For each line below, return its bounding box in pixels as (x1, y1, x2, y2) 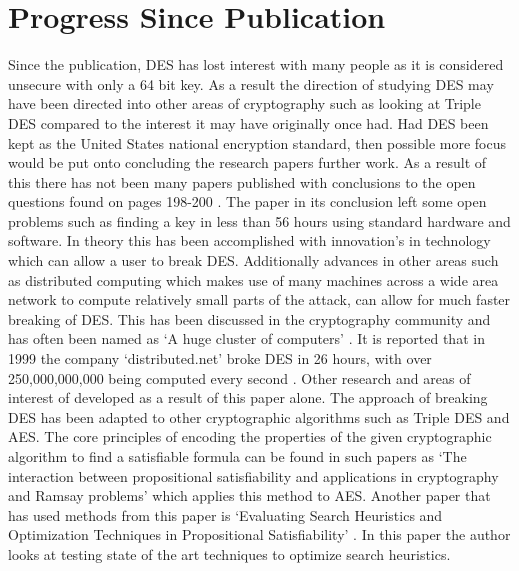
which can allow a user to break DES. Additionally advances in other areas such (8, 250, 499, 271)
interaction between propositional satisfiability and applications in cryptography (8, 465, 499, 486)
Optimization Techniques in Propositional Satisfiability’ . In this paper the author (8, 524, 511, 545)
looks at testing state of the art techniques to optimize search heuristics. (8, 543, 451, 564)
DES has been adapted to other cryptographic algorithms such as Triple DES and (8, 406, 510, 427)
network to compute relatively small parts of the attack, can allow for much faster (8, 289, 511, 310)
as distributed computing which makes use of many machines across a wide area (8, 269, 499, 290)
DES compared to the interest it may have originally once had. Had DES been (8, 112, 489, 133)
